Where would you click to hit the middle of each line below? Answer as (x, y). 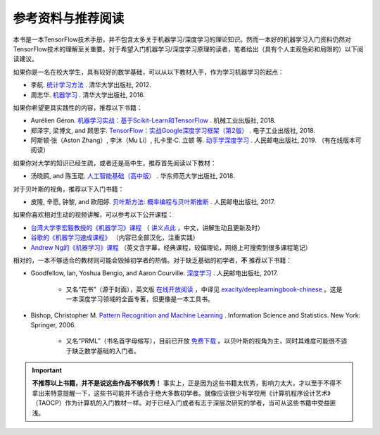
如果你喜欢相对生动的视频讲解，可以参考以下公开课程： (93, 215)
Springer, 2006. (53, 324)
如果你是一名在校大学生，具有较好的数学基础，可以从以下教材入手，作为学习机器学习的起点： (148, 72)
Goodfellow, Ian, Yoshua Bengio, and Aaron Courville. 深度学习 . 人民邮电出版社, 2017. (154, 273)
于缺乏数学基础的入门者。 (103, 351)
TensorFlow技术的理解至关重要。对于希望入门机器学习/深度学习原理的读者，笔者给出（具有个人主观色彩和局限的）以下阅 (188, 49)
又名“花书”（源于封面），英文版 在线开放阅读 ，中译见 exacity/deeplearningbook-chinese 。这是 (204, 289)
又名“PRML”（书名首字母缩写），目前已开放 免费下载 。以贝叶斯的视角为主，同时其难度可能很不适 (207, 341)
